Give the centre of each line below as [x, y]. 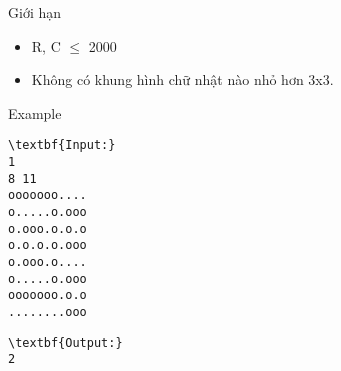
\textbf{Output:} [65, 342]
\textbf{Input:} [62, 145]
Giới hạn [35, 12]
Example [35, 112]
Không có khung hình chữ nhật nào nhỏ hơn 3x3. [182, 79]
